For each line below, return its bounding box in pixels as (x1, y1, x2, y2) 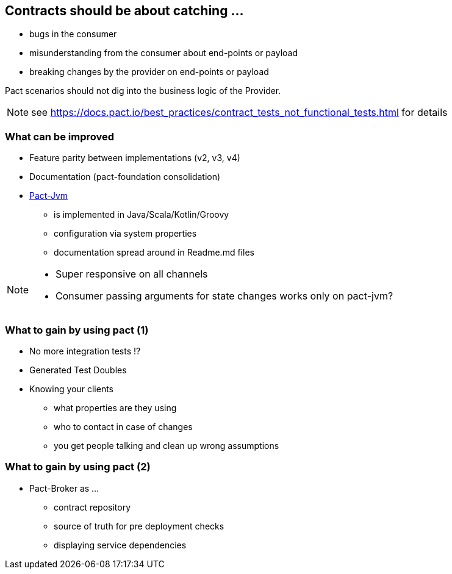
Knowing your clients (29, 383, 113, 394)
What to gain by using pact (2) (5, 461, 151, 473)
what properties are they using (54, 402, 177, 413)
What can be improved (5, 130, 115, 143)
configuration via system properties (54, 228, 197, 239)
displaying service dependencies (54, 539, 187, 550)
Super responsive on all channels (56, 268, 208, 281)
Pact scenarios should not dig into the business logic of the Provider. (5, 85, 281, 96)
